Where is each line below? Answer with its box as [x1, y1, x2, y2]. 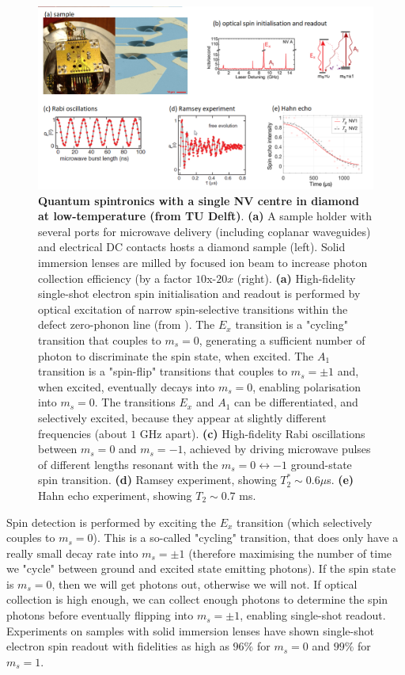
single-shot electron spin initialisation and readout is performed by [38, 285, 361, 302]
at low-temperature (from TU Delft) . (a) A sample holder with [38, 208, 373, 224]
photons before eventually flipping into [6, 607, 194, 624]
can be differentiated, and [233, 394, 358, 410]
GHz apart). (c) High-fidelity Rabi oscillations [139, 425, 365, 441]
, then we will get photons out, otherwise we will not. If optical [51, 575, 358, 592]
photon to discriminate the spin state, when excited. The [38, 347, 314, 364]
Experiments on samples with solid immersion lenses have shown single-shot [6, 622, 374, 639]
